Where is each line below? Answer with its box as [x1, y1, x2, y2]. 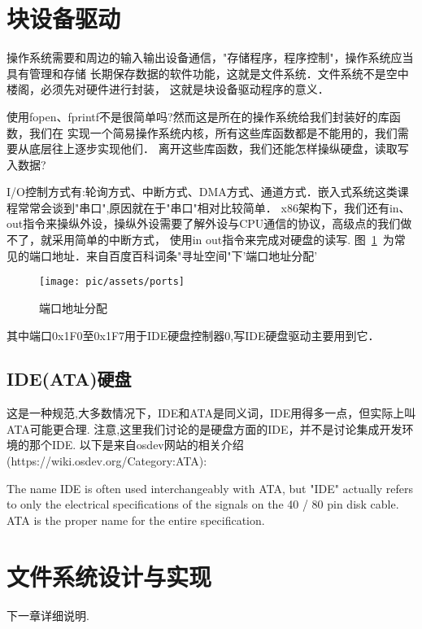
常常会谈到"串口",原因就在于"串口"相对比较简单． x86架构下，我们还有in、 [17, 199, 411, 216]
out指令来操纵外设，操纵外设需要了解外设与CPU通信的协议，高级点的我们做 [7, 215, 412, 232]
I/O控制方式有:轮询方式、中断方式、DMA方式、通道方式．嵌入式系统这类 [7, 183, 398, 200]
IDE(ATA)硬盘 [7, 366, 132, 391]
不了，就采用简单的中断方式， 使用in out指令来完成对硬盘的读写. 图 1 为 [7, 231, 394, 248]
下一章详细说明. [7, 606, 89, 623]
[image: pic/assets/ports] [39, 276, 185, 288]
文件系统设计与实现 [7, 559, 212, 592]
